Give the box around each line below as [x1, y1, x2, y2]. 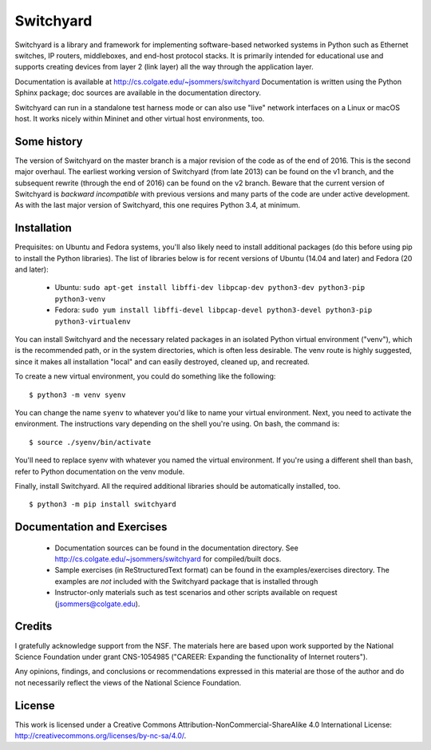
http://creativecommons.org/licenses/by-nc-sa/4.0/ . [14, 731, 187, 740]
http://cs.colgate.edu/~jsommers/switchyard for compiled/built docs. [54, 554, 282, 564]
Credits [14, 620, 53, 633]
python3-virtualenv [54, 316, 131, 326]
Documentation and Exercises [14, 520, 168, 534]
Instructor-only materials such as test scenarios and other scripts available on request [54, 588, 338, 597]
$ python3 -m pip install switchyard [29, 500, 177, 509]
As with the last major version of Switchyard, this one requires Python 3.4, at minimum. [14, 200, 301, 210]
